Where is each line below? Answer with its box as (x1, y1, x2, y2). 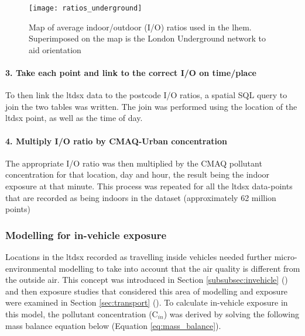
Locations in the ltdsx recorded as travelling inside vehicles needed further (5, 251, 272, 262)
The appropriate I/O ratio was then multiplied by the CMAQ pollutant (5, 157, 262, 169)
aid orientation (29, 43, 81, 56)
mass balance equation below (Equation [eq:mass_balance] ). (5, 319, 221, 331)
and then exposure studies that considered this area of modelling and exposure (5, 285, 288, 297)
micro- (274, 251, 297, 262)
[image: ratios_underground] (29, 4, 142, 12)
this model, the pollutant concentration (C (5, 307, 158, 320)
